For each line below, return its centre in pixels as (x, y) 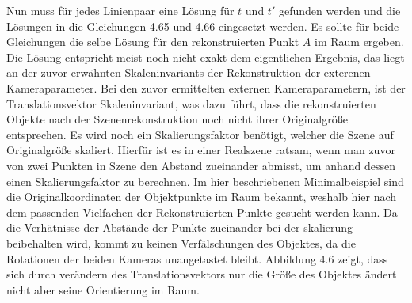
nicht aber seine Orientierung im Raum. (103, 289)
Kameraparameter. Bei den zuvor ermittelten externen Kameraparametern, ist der (206, 87)
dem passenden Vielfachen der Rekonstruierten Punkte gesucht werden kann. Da (202, 212)
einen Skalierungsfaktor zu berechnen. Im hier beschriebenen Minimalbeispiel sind (205, 181)
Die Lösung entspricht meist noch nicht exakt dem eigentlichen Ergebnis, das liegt (206, 57)
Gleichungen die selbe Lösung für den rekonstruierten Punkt (153, 42)
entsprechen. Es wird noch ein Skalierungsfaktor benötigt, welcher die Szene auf (200, 134)
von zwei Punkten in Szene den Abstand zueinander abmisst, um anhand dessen (201, 165)
